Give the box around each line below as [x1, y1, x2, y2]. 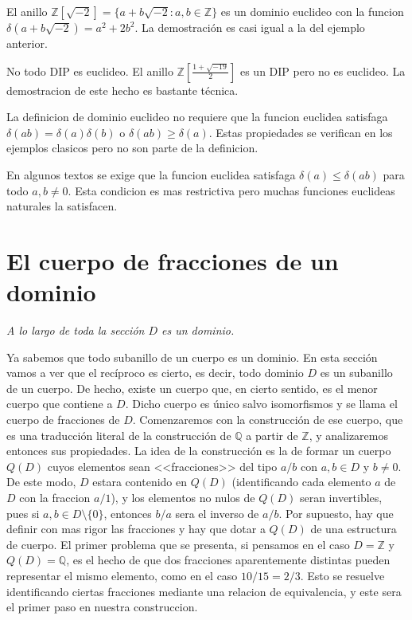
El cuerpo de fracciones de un [6, 244, 339, 277]
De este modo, [6, 473, 76, 490]
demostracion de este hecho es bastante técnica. [6, 81, 239, 98]
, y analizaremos [309, 426, 388, 443]
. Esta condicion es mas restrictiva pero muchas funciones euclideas [68, 182, 395, 198]
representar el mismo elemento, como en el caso [6, 567, 238, 583]
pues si [6, 504, 40, 521]
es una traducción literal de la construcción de [6, 426, 231, 443]
